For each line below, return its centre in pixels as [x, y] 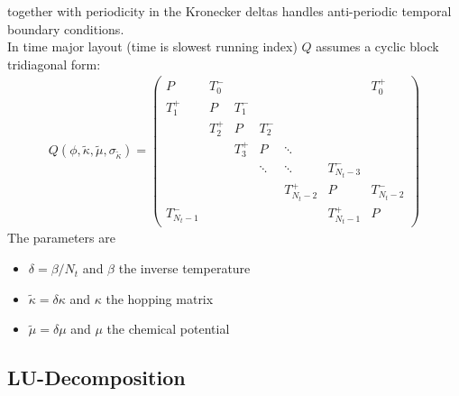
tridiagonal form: [54, 64]
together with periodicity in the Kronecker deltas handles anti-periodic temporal [229, 11]
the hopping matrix [160, 298]
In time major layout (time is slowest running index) [152, 46]
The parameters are [61, 238]
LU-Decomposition [96, 378]
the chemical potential [168, 329]
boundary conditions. [66, 28]
